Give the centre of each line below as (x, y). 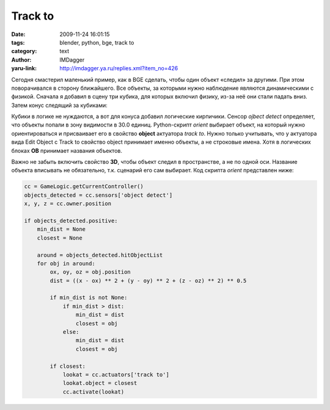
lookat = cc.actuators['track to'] (116, 375)
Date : (18, 34)
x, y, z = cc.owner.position (68, 204)
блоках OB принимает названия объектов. (67, 150)
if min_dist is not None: (89, 298)
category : (24, 51)
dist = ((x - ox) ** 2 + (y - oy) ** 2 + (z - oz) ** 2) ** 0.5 (148, 280)
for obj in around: (66, 263)
